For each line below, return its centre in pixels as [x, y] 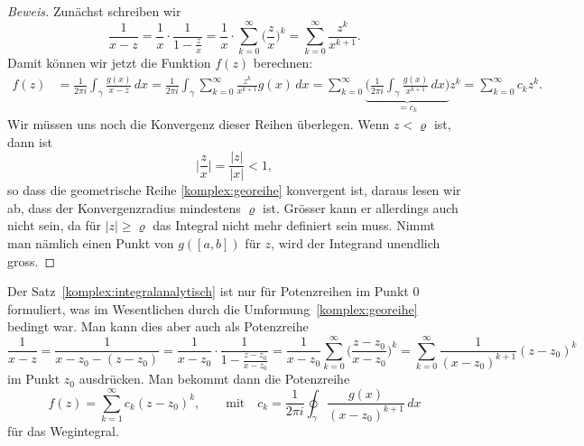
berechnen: [283, 63]
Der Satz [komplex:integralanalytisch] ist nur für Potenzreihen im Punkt [208, 291]
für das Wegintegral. [63, 431]
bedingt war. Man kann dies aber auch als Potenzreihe [158, 326]
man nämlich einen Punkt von [91, 243]
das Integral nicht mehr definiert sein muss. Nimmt [294, 225]
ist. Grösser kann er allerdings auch [361, 207]
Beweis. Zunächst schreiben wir [94, 11]
